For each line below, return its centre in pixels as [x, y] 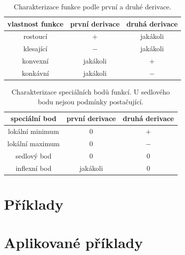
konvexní [35, 61]
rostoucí [35, 36]
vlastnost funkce [35, 23]
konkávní [35, 73]
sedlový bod [33, 155]
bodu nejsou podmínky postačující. [91, 101]
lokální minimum [33, 131]
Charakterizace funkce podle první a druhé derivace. [92, 6]
